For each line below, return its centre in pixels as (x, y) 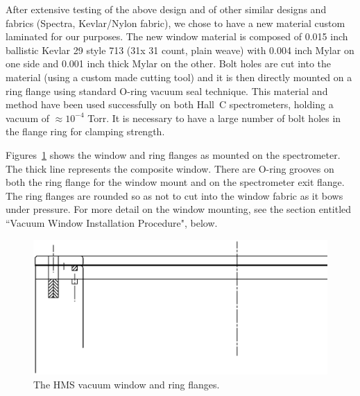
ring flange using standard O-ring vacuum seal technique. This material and (167, 91)
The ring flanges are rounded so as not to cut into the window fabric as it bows (174, 195)
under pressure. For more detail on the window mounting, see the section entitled (179, 209)
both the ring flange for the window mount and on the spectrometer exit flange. (175, 182)
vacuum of (27, 118)
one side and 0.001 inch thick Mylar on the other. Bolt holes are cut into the (169, 63)
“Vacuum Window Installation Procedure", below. (112, 222)
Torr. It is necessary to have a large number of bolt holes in (214, 118)
